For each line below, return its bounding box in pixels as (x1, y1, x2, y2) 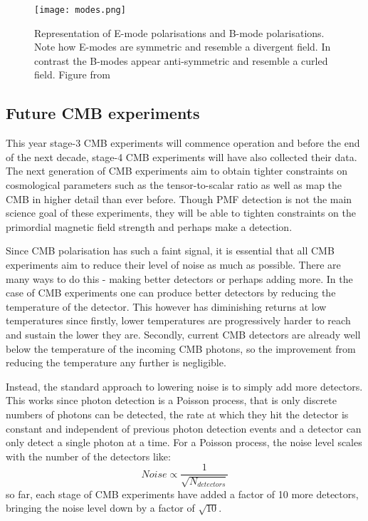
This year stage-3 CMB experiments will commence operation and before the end (6, 135, 360, 150)
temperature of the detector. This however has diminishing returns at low (6, 299, 327, 314)
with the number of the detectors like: (6, 448, 171, 463)
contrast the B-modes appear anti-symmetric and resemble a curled (34, 53, 328, 68)
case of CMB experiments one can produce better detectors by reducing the (6, 285, 336, 300)
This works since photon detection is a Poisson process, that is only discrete (6, 393, 337, 408)
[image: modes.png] (34, 5, 126, 15)
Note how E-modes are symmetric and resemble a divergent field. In (34, 39, 331, 54)
